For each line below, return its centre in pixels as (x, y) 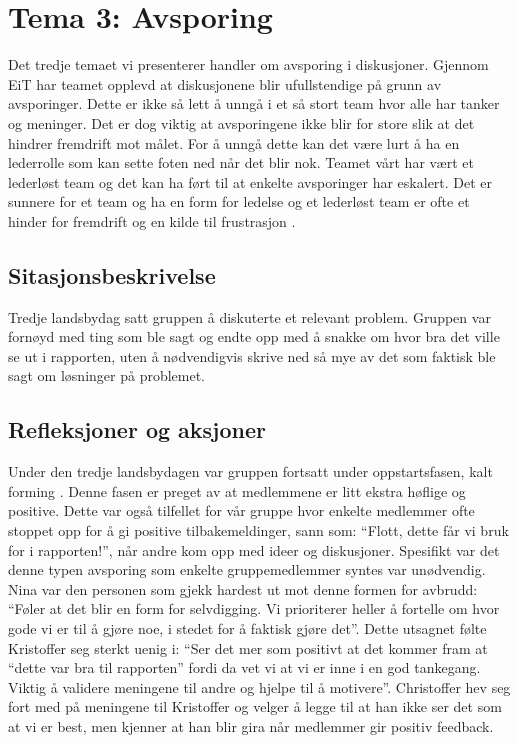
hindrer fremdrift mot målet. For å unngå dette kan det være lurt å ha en (234, 142)
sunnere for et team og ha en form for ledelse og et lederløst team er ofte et (239, 201)
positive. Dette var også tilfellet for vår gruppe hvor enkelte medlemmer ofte (241, 510)
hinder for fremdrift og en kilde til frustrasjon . (152, 220)
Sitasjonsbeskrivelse (112, 274)
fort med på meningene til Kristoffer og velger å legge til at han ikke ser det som (255, 706)
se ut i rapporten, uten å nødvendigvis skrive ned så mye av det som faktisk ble (252, 355)
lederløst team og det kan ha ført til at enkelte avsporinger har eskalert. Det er (250, 181)
